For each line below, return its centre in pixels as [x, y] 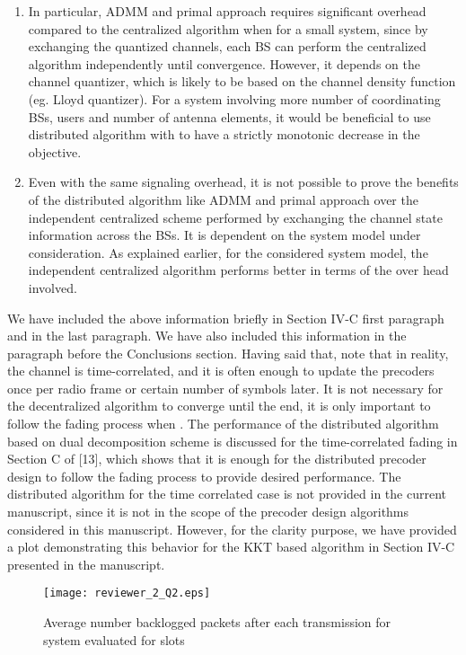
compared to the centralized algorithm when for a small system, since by [228, 28]
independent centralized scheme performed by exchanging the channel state [235, 217]
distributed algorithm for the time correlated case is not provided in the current [227, 494]
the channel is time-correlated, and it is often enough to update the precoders [221, 371]
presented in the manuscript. [86, 564]
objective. [55, 151]
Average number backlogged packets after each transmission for [217, 622]
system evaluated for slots [114, 639]
